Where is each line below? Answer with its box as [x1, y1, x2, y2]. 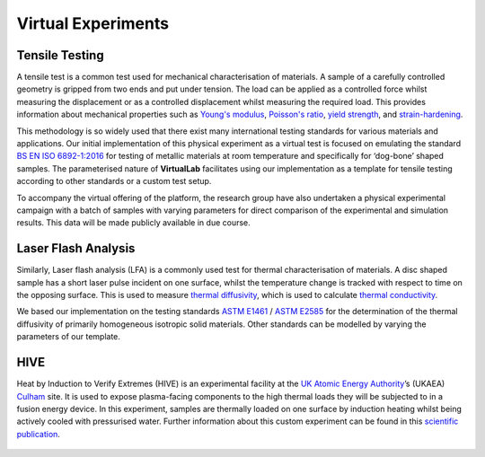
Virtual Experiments [16, 13, 170, 33]
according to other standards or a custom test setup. [16, 176, 212, 187]
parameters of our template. [16, 331, 121, 342]
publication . [16, 428, 60, 439]
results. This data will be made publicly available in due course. [16, 217, 251, 228]
